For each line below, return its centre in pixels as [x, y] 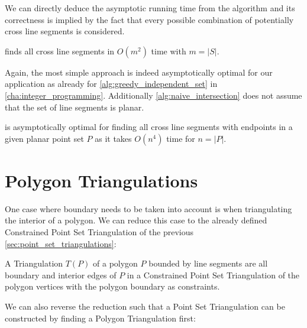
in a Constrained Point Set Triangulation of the [213, 275]
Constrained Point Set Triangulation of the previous [99, 232]
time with [169, 51]
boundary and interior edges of [61, 275]
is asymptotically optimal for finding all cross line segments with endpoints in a [149, 127]
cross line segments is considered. [65, 31]
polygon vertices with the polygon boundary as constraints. [112, 286]
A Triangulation [34, 263]
